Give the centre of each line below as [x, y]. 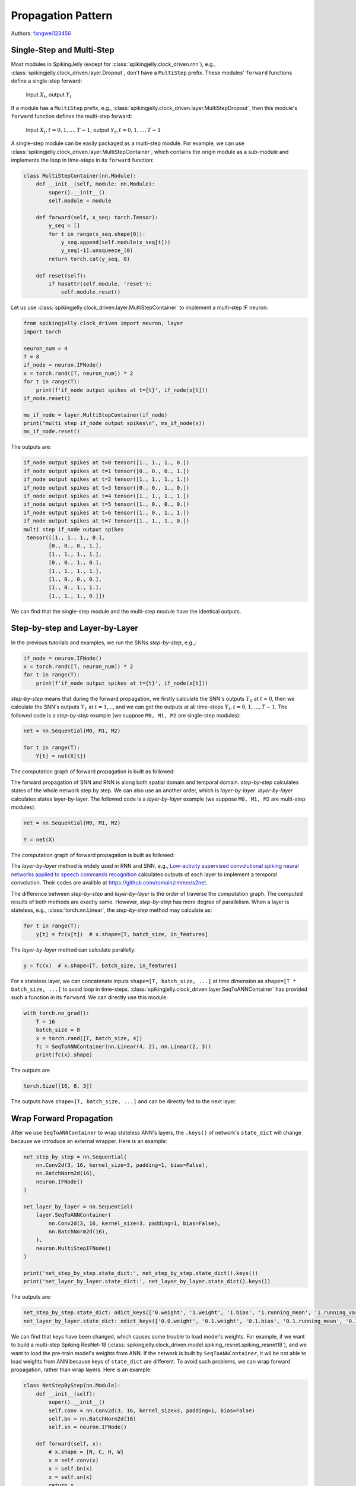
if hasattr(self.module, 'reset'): [100, 284]
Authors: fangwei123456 [41, 33]
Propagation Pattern [62, 15]
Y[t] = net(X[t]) [61, 756]
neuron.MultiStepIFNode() [74, 1248]
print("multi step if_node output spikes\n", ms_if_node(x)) [114, 423]
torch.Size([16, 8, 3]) [58, 1086]
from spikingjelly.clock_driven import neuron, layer [103, 323]
